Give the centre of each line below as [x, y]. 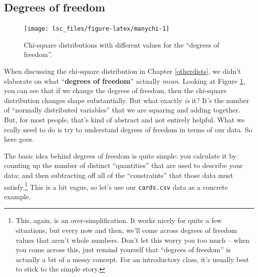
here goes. [19, 139]
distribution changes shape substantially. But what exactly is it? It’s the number [127, 100]
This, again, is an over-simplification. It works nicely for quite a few [119, 220]
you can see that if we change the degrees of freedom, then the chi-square [115, 90]
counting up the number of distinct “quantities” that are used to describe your [124, 165]
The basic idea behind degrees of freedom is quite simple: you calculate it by [120, 155]
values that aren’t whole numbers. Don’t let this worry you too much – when [132, 240]
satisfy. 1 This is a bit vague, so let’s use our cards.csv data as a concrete [116, 186]
